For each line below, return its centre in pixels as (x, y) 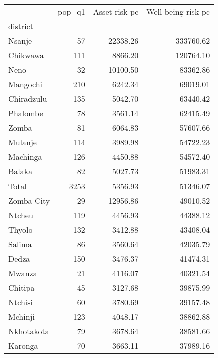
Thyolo (20, 229)
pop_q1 (71, 11)
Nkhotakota (29, 331)
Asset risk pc (116, 11)
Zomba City (29, 200)
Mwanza (23, 273)
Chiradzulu (28, 99)
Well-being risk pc (178, 11)
